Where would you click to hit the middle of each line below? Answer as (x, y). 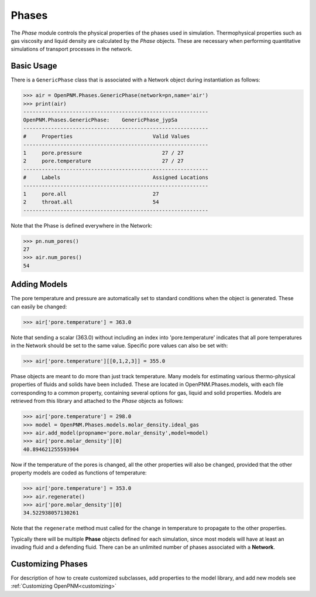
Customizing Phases (49, 564)
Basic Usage (34, 66)
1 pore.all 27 (91, 194)
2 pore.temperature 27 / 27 (103, 161)
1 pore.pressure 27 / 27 (103, 153)
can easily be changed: (39, 306)
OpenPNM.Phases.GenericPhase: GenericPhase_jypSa (100, 120)
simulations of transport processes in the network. (72, 49)
